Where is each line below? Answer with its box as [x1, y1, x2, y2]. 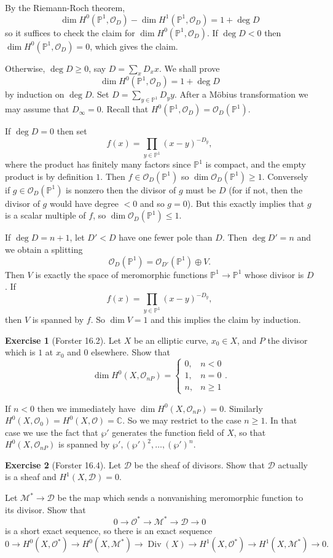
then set [57, 125, 87, 138]
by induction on [5, 88, 65, 101]
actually [278, 458, 308, 471]
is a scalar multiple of [5, 209, 86, 222]
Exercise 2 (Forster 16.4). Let [5, 458, 122, 471]
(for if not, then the [229, 183, 303, 196]
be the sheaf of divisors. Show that [134, 458, 265, 471]
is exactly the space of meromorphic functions [35, 268, 208, 281]
